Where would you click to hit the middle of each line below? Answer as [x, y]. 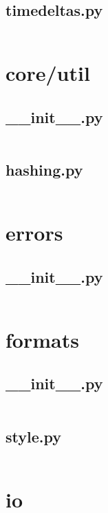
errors [34, 233]
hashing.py [44, 170]
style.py [33, 436]
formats [42, 339]
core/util [48, 73]
